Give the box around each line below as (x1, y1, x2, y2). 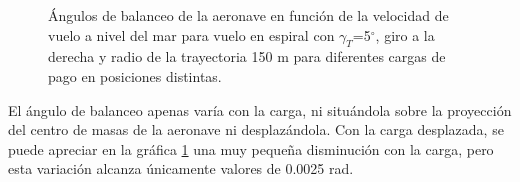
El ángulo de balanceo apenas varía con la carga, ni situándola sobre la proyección (8, 99, 512, 120)
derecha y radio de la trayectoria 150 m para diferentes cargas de (48, 46, 446, 67)
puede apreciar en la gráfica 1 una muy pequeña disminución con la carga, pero (8, 138, 494, 159)
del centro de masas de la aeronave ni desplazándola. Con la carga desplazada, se (8, 119, 504, 140)
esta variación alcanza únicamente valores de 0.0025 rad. (8, 158, 354, 179)
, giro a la (375, 24, 435, 45)
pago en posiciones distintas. (48, 65, 222, 86)
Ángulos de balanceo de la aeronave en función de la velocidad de (48, 5, 449, 25)
